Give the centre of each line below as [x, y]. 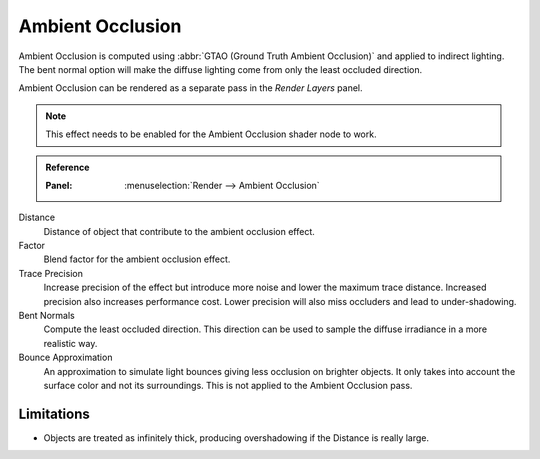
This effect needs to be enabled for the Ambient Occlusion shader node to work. [211, 134]
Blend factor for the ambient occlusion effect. [137, 259]
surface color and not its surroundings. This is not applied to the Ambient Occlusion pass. [228, 385]
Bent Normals [46, 316]
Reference [67, 167]
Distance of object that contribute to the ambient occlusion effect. [179, 231]
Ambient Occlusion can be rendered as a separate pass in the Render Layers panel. [191, 88]
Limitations [54, 413]
